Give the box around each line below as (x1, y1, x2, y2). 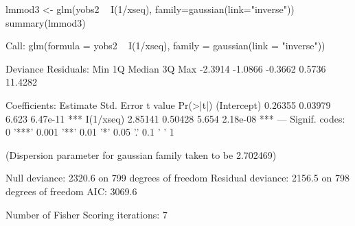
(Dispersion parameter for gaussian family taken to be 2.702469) (5, 147, 277, 162)
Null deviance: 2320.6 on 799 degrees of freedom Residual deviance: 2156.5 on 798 (5, 171, 350, 185)
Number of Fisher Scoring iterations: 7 (5, 207, 168, 221)
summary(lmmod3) (5, 15, 86, 29)
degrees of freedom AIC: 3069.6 (5, 184, 137, 198)
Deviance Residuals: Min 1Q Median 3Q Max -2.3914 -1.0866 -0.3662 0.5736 (5, 61, 326, 75)
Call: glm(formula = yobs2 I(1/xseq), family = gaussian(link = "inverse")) (5, 38, 325, 53)
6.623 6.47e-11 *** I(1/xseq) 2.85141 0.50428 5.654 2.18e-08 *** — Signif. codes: (5, 111, 345, 125)
